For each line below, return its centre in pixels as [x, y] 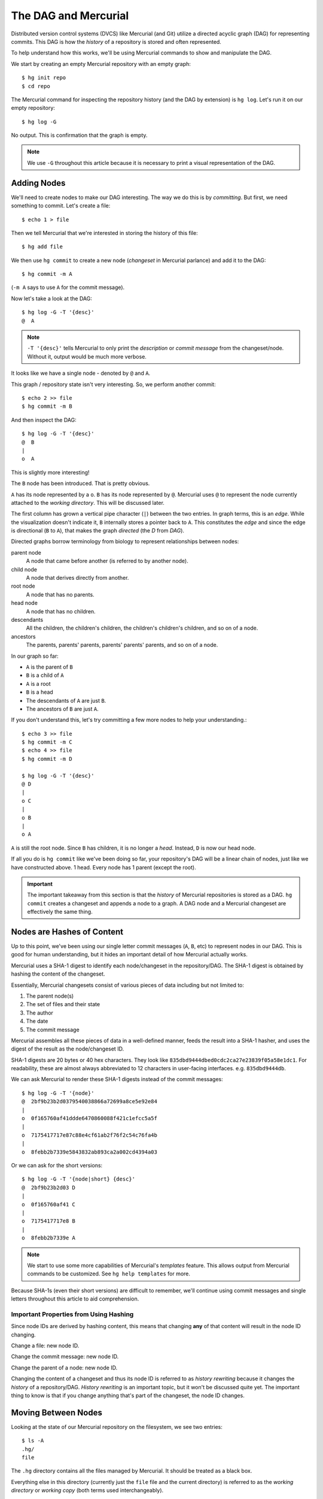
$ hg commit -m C [47, 742]
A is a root [38, 684]
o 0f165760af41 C [49, 1204]
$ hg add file [42, 247]
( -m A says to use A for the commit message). [68, 287]
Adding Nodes [38, 183]
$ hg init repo [44, 78]
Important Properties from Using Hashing [72, 1314]
